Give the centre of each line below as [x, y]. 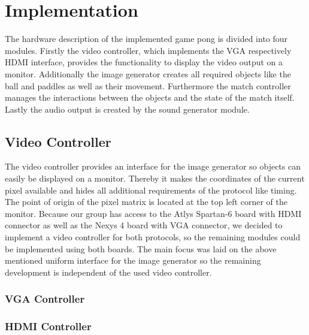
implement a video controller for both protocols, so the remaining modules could [153, 237]
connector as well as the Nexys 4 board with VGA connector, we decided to [144, 225]
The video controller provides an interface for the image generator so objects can [153, 166]
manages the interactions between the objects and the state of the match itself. [150, 97]
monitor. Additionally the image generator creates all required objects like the [148, 73]
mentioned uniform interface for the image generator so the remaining [133, 260]
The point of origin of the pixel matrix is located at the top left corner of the [146, 202]
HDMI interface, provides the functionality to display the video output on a [144, 62]
